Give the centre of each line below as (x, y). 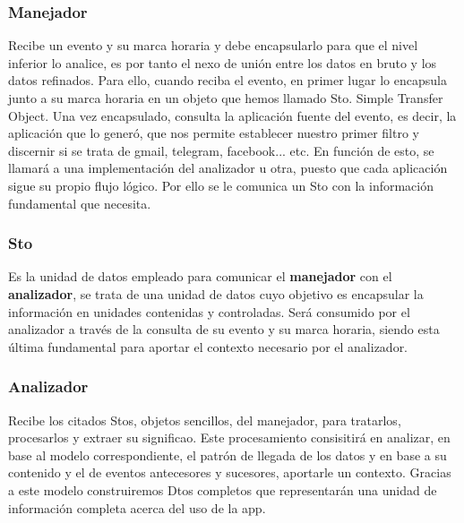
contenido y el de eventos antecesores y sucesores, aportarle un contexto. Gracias (230, 472)
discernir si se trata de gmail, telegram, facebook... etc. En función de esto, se (221, 150)
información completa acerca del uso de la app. (137, 507)
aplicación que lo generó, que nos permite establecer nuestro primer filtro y (214, 133)
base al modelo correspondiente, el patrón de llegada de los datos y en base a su (228, 454)
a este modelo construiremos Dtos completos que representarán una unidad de (223, 489)
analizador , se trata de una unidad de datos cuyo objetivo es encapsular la (216, 293)
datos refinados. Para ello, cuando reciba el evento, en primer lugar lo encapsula (228, 80)
